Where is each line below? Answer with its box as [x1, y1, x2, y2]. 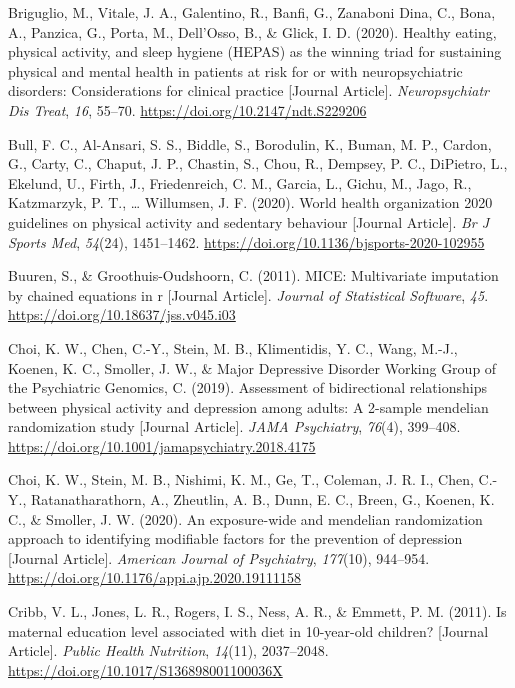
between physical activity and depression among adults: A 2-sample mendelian [8, 396, 489, 417]
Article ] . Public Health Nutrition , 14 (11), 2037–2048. [8, 640, 329, 661]
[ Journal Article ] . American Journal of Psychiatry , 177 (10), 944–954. [8, 547, 430, 568]
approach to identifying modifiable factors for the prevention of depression [8, 528, 463, 549]
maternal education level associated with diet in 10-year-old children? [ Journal [8, 620, 489, 641]
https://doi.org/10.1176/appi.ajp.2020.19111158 [8, 567, 302, 588]
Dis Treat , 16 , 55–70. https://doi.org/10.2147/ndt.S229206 [8, 99, 367, 120]
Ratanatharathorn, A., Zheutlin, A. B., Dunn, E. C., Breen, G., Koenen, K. [30, 489, 495, 510]
